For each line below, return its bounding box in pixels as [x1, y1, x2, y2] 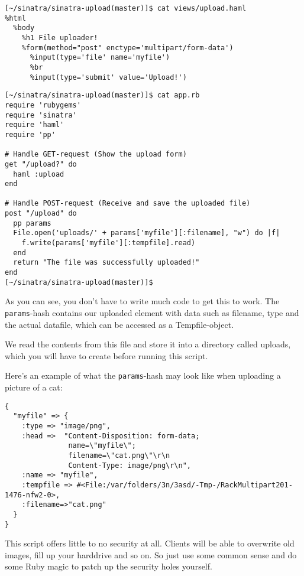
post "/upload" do [5, 209, 77, 218]
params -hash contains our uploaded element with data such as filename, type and [5, 306, 299, 318]
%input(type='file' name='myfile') [30, 53, 170, 62]
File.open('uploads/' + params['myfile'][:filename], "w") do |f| [13, 229, 280, 237]
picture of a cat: [5, 381, 63, 393]
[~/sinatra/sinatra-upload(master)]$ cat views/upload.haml [5, 4, 247, 12]
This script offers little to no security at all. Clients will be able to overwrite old [5, 537, 295, 549]
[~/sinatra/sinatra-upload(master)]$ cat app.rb [5, 91, 200, 100]
